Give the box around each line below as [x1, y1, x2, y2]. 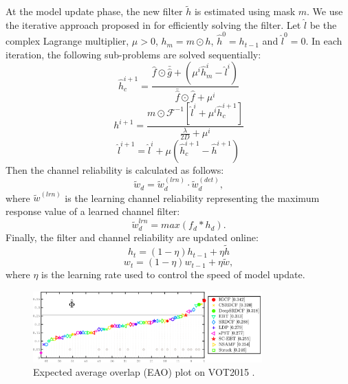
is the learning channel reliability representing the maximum [65, 190, 320, 205]
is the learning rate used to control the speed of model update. [41, 267, 305, 282]
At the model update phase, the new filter [6, 4, 183, 19]
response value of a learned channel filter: [6, 203, 180, 218]
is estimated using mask [194, 4, 296, 19]
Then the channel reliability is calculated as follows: [6, 162, 224, 177]
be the [309, 17, 337, 32]
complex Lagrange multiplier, [6, 34, 129, 48]
